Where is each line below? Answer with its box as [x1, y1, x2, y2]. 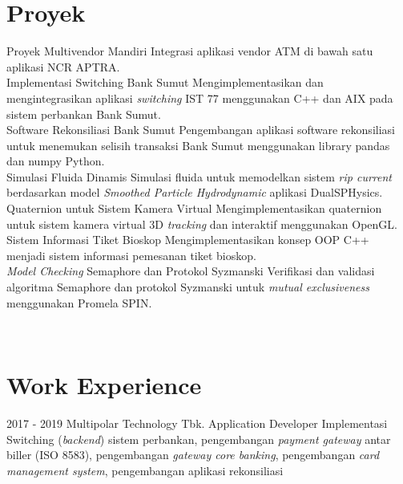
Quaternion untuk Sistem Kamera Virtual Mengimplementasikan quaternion [6, 200, 382, 217]
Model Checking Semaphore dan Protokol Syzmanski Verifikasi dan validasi [6, 262, 375, 279]
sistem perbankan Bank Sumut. [6, 105, 161, 122]
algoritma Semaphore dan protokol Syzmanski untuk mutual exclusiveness [6, 279, 369, 295]
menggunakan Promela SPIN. [6, 294, 152, 311]
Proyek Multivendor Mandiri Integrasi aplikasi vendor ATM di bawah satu [6, 43, 373, 59]
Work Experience [6, 368, 202, 401]
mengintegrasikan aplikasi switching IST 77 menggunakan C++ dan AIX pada [6, 89, 393, 106]
